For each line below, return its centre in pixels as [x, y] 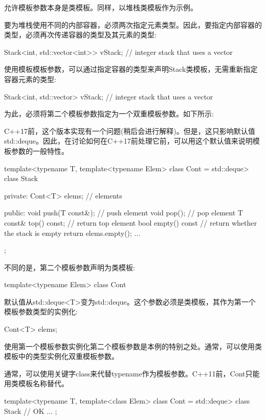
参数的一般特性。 [40, 151]
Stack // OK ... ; [31, 411]
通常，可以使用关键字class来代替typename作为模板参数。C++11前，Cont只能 [132, 373]
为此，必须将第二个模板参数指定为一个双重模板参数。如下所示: [109, 114]
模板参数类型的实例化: [41, 312]
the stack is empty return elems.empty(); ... [72, 233]
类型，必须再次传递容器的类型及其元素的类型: [80, 35]
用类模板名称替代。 [36, 383]
